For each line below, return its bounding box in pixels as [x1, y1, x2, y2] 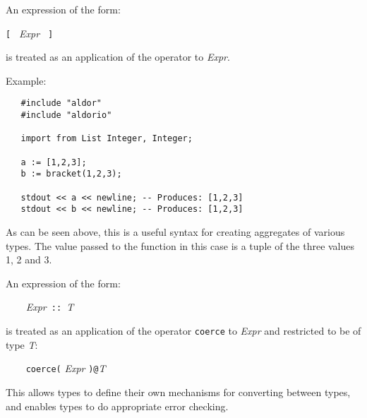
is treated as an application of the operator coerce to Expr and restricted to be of [6, 323, 361, 338]
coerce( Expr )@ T [25, 361, 106, 376]
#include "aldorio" [20, 110, 112, 121]
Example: [6, 73, 47, 88]
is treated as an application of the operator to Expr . [6, 49, 230, 64]
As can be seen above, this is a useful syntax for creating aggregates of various [6, 225, 345, 239]
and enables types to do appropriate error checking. [6, 398, 229, 413]
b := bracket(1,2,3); [20, 169, 122, 179]
